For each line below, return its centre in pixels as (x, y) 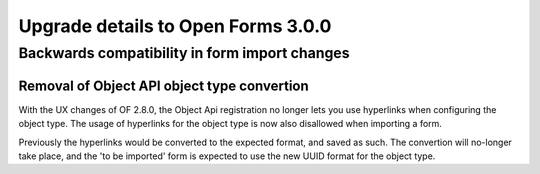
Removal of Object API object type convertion (163, 85)
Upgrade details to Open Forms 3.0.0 (175, 26)
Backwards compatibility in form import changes (184, 53)
